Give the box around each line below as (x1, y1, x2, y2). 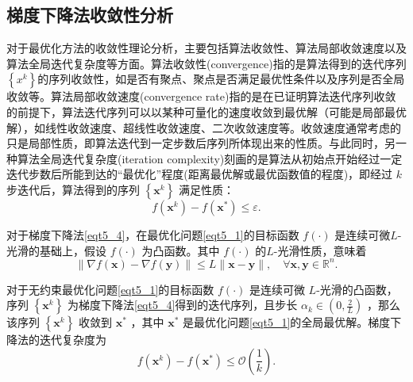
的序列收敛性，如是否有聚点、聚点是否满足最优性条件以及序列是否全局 (37, 71, 405, 87)
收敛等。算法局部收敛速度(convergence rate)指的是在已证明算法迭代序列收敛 (6, 88, 396, 105)
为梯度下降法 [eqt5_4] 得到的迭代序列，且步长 (67, 296, 298, 313)
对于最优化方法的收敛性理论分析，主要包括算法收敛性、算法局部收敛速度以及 (6, 40, 407, 56)
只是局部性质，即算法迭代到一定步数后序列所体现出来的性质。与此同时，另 (6, 135, 396, 151)
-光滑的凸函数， (316, 281, 398, 297)
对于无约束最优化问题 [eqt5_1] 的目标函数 (6, 281, 214, 297)
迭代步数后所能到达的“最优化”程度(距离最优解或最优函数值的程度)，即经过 (6, 166, 393, 182)
